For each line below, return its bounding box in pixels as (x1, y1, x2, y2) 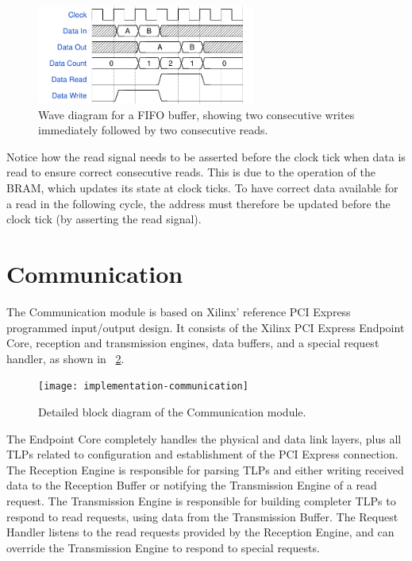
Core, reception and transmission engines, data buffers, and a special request (6, 335, 379, 351)
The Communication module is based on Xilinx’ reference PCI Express (6, 303, 351, 319)
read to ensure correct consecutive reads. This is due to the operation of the (6, 164, 375, 180)
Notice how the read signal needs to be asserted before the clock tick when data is (6, 148, 406, 164)
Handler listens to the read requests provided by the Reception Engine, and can (6, 524, 395, 540)
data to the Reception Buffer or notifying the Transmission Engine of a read (6, 477, 377, 493)
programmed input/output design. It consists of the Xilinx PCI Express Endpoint (6, 319, 405, 335)
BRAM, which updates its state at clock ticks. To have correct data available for (6, 180, 399, 196)
